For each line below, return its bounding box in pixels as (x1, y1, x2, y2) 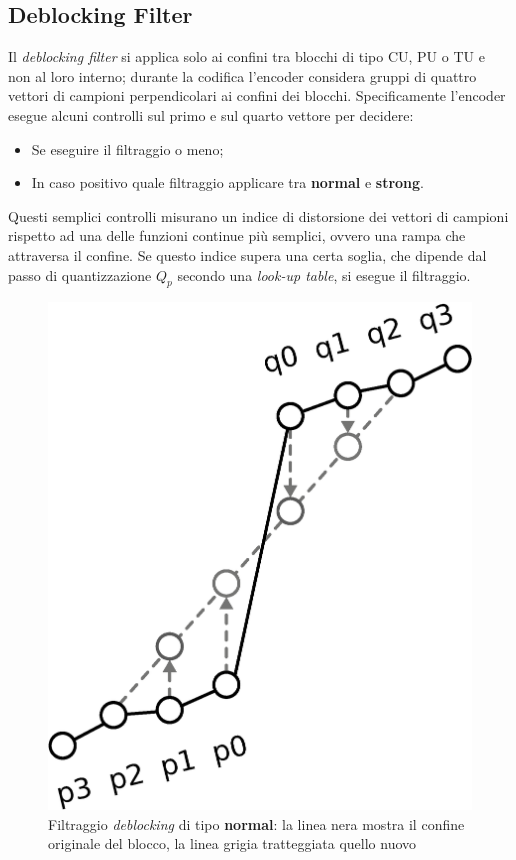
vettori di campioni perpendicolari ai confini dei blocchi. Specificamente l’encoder (8, 85, 506, 106)
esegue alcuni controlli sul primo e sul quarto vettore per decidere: (8, 104, 414, 125)
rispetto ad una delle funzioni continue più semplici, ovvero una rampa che (8, 225, 466, 246)
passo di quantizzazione (8, 264, 152, 285)
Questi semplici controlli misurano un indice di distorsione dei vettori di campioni (8, 205, 509, 226)
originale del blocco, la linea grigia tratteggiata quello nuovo (48, 833, 417, 854)
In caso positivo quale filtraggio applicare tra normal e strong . (31, 172, 425, 193)
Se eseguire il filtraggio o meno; (31, 138, 224, 159)
